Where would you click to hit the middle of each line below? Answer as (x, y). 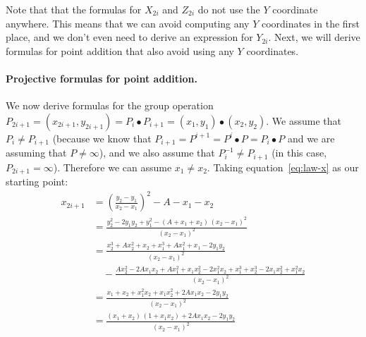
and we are (311, 138)
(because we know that (102, 138)
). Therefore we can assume (112, 167)
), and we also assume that (157, 153)
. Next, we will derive (314, 37)
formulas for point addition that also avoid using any (120, 50)
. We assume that (304, 120)
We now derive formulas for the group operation (110, 105)
